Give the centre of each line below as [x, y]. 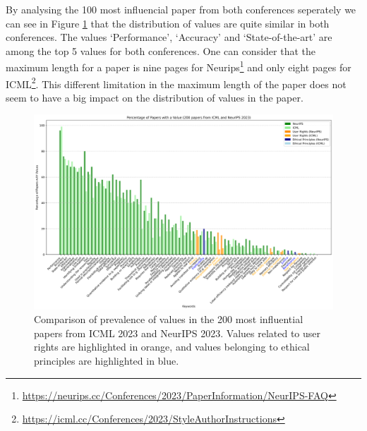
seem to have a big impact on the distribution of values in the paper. [155, 97]
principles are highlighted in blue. [107, 361]
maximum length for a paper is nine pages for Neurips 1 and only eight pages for [179, 66]
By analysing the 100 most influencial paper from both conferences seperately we [181, 9]
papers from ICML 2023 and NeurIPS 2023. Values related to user [178, 333]
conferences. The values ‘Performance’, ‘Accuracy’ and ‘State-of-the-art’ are [169, 37]
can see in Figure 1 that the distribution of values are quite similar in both [168, 23]
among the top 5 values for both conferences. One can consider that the [161, 50]
